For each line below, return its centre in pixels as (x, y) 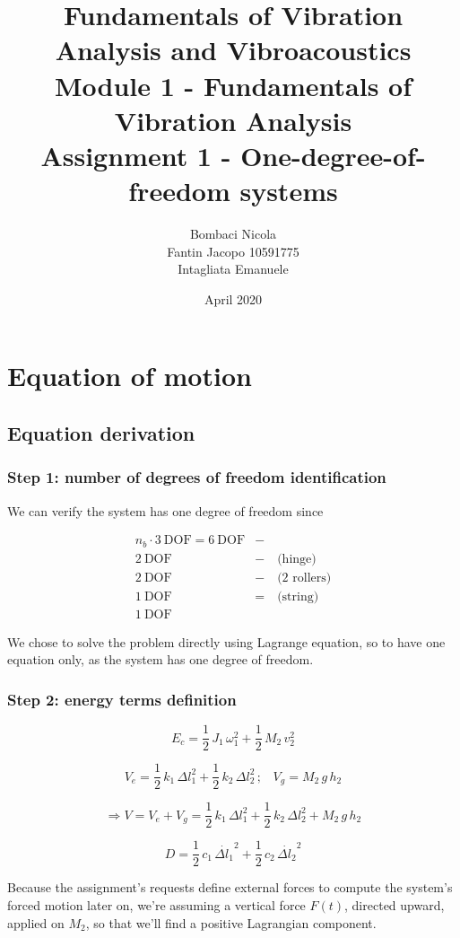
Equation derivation (101, 433)
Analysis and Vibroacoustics (233, 50)
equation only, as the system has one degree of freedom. (161, 659)
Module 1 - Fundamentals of (233, 85)
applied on (36, 922)
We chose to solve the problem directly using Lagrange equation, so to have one (226, 641)
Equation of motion (130, 376)
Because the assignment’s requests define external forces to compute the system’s (230, 887)
